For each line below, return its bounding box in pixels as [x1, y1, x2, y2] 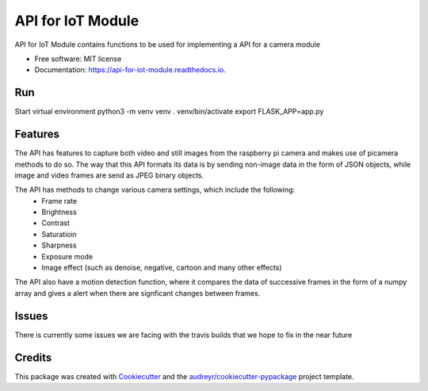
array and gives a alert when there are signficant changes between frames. [14, 288, 261, 297]
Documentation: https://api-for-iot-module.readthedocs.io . [34, 65, 226, 75]
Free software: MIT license [34, 54, 122, 63]
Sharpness [41, 240, 77, 250]
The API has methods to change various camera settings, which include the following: [14, 185, 296, 194]
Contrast [41, 218, 71, 228]
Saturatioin [41, 229, 77, 239]
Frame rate [41, 196, 78, 205]
